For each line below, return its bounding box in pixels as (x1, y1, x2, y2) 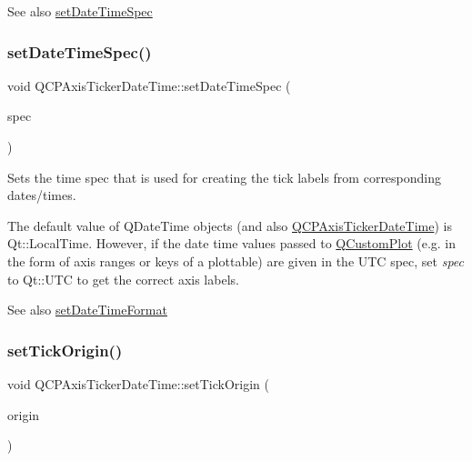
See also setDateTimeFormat (7, 300, 167, 319)
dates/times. (7, 185, 76, 205)
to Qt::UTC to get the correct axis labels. (7, 269, 239, 288)
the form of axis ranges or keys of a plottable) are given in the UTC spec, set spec (7, 251, 464, 270)
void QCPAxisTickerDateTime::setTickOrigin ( (7, 374, 270, 393)
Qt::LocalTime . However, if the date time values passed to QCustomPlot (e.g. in (7, 234, 457, 253)
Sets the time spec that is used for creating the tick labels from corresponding (7, 167, 442, 186)
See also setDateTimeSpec (7, 2, 153, 20)
